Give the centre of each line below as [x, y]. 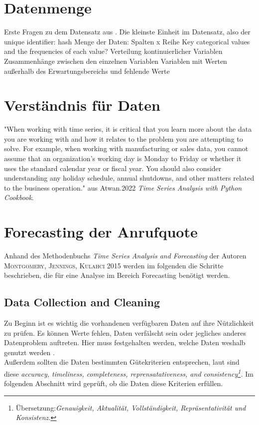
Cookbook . [19, 197]
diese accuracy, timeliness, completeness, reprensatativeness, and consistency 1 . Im [129, 373]
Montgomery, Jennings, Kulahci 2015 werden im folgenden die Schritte [114, 265]
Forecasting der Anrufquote [101, 232]
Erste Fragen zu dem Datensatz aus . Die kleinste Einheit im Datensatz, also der [127, 32]
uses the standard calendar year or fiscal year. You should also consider [113, 168]
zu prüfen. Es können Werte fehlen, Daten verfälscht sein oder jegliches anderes [125, 332]
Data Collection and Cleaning [82, 302]
